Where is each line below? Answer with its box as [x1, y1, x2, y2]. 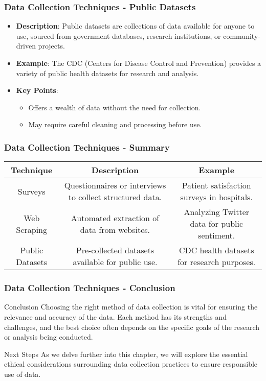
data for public [190, 218, 243, 230]
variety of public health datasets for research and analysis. [16, 67, 199, 78]
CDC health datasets [179, 244, 254, 256]
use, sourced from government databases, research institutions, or [16, 30, 221, 41]
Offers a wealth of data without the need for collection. [28, 102, 201, 112]
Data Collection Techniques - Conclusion [4, 281, 175, 294]
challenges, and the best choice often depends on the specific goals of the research [4, 321, 260, 332]
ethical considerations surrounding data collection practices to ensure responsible [4, 359, 258, 369]
